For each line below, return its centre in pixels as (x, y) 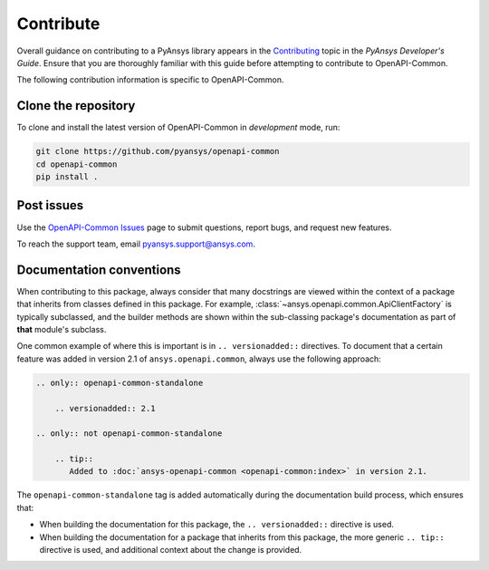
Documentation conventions (99, 270)
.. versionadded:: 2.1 (105, 408)
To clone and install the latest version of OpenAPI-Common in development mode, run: (178, 128)
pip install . (67, 177)
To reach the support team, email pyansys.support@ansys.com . (136, 244)
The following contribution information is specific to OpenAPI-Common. (150, 80)
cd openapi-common (77, 164)
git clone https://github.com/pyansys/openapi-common (158, 151)
